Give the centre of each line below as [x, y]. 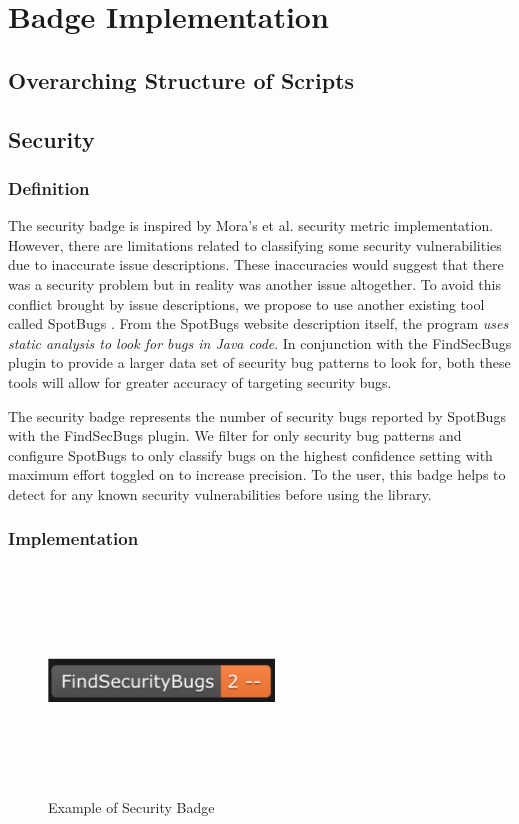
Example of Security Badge [131, 807]
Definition [49, 187]
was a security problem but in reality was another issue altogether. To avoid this [254, 283]
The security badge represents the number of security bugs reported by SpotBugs [257, 415]
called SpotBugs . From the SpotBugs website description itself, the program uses [258, 323]
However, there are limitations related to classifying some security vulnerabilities [255, 244]
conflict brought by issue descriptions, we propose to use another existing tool [246, 303]
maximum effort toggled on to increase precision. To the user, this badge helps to [257, 474]
